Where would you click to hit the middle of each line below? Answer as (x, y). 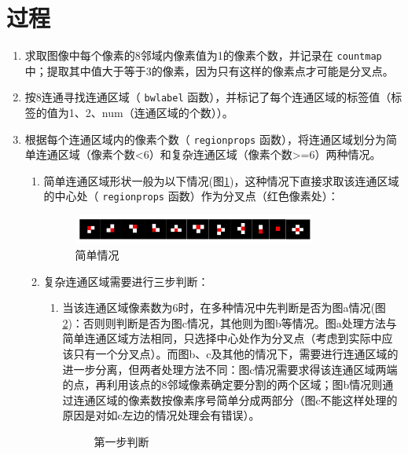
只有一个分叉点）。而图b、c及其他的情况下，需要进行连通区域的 (236, 354)
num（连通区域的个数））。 (167, 113)
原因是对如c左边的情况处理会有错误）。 (161, 415)
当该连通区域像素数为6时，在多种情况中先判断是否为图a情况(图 (224, 308)
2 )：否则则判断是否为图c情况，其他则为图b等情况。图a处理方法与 (230, 322)
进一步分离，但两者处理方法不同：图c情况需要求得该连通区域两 (224, 369)
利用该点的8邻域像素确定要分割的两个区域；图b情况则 (244, 384)
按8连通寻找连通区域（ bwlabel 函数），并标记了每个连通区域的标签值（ (208, 97)
